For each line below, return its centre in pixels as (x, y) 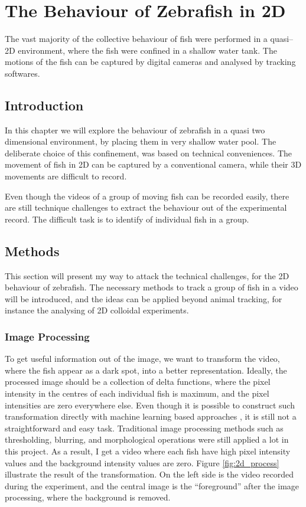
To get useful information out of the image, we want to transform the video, (142, 359)
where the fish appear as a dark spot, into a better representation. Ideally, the (146, 370)
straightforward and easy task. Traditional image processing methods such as (144, 428)
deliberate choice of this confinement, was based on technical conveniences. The (149, 153)
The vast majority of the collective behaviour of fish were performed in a (136, 39)
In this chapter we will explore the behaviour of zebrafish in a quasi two (135, 130)
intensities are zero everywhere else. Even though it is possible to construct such (150, 405)
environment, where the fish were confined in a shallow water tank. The (147, 50)
